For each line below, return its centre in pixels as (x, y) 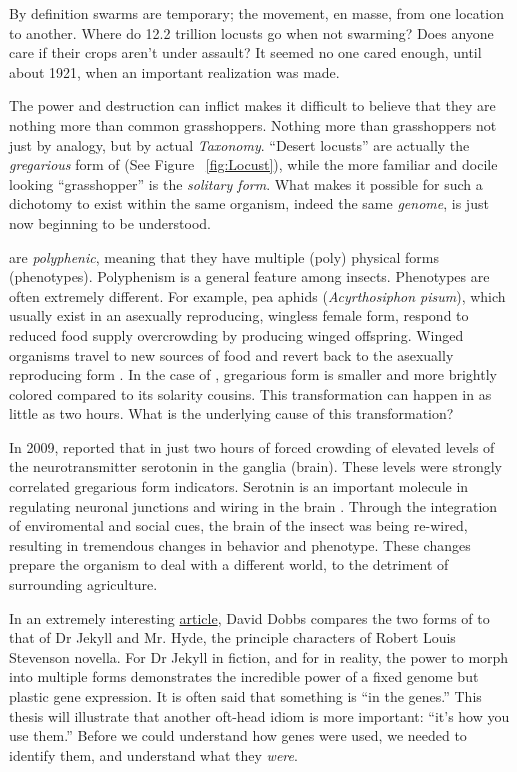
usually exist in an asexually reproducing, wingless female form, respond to (239, 315)
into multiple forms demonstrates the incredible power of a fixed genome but (244, 676)
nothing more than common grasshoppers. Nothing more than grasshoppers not (253, 124)
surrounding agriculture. (83, 584)
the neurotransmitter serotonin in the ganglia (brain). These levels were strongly (255, 466)
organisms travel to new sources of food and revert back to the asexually (231, 354)
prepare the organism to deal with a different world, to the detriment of (229, 564)
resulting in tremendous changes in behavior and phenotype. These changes (240, 544)
